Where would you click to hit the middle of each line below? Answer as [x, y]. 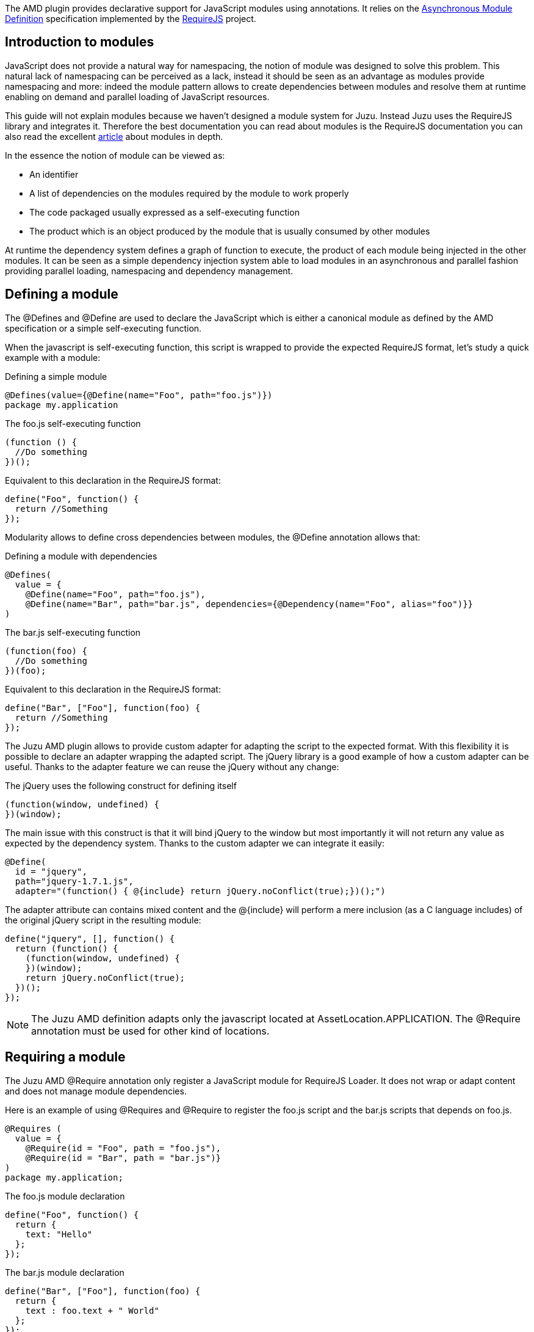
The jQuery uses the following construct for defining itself [121, 785]
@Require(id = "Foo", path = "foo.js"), [123, 1148]
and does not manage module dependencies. [96, 1091]
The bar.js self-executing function [73, 632]
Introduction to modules [80, 42]
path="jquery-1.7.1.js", [74, 881]
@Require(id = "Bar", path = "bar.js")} [123, 1158]
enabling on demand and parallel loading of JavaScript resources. [137, 96]
